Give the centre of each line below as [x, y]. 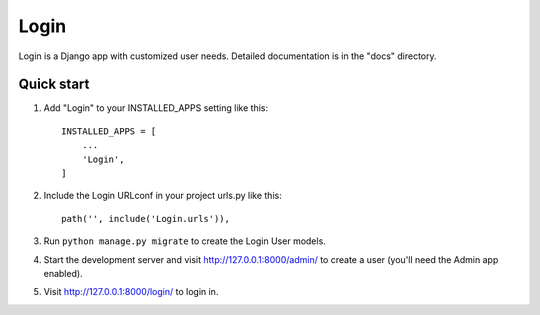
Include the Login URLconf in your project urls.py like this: [162, 196]
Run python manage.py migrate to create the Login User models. [185, 241]
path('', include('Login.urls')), [145, 218]
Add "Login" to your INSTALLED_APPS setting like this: [156, 108]
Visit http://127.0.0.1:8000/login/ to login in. [131, 292]
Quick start [54, 84]
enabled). [63, 273]
